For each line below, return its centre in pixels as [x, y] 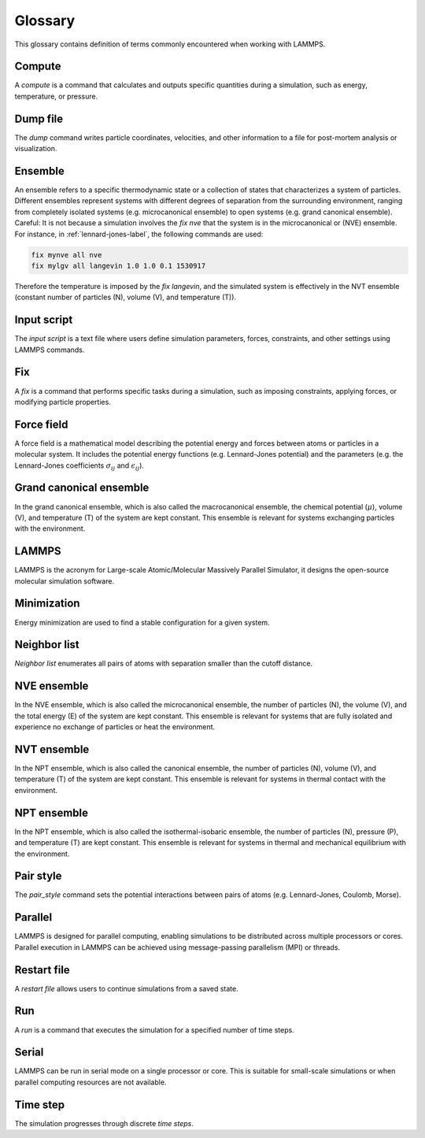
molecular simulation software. [64, 581]
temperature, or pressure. [56, 96]
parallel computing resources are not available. [91, 1082]
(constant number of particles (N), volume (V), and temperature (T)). [125, 297]
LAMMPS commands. [50, 350]
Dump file [39, 119]
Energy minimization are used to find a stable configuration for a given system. [142, 622]
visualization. [36, 149]
